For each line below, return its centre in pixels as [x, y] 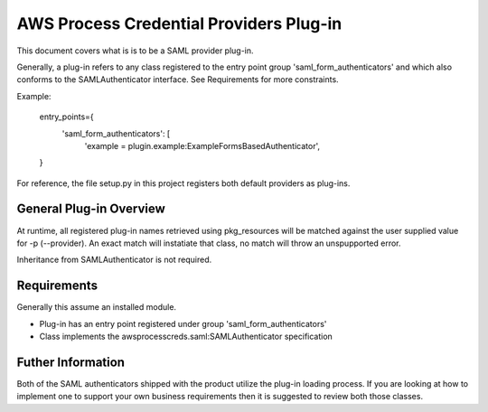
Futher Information [71, 362]
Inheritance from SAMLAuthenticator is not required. [114, 260]
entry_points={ [66, 117]
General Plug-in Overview [91, 209]
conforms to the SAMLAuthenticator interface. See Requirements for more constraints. [178, 80]
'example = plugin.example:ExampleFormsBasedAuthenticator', [202, 145]
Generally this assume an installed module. [96, 307]
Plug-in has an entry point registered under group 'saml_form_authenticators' [183, 323]
